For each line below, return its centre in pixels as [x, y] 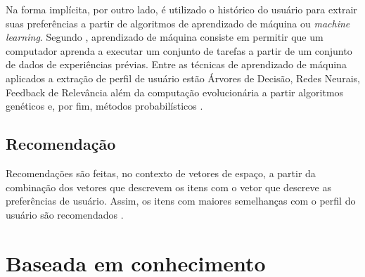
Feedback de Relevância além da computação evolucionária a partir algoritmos [175, 92]
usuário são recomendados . [65, 214]
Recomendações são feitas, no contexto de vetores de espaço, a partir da [161, 173]
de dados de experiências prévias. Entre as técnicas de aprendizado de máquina [176, 64]
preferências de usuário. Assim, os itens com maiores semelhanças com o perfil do [181, 201]
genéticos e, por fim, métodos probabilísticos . [104, 106]
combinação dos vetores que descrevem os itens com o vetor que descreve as [168, 187]
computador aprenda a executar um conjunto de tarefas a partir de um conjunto [179, 50]
